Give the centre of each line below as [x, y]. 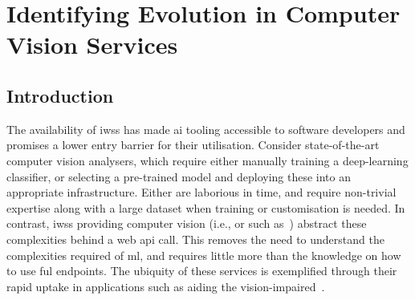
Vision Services [92, 45]
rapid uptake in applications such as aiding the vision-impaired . [166, 286]
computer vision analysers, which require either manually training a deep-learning [207, 160]
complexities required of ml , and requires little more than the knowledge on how [204, 255]
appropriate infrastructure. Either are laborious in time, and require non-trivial [201, 192]
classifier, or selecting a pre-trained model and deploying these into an [179, 176]
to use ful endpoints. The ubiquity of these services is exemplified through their [202, 271]
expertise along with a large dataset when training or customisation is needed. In [206, 207]
